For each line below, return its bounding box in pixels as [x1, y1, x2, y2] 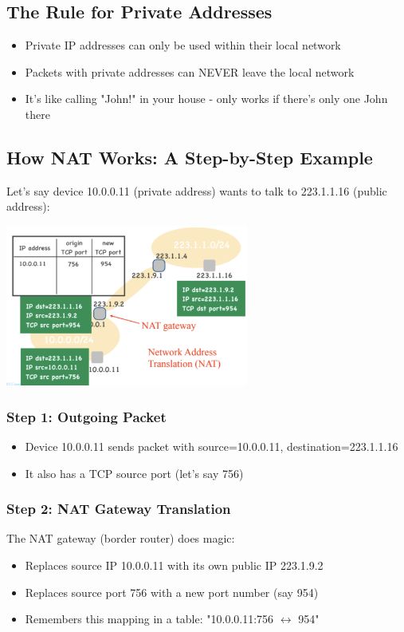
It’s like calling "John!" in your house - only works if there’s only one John [25, 90, 388, 107]
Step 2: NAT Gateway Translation [6, 499, 231, 519]
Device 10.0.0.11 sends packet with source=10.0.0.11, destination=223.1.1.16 [25, 437, 398, 454]
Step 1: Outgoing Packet [6, 406, 167, 426]
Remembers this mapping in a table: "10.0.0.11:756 [25, 610, 274, 627]
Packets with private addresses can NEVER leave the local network [25, 63, 355, 80]
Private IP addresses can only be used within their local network [25, 37, 341, 53]
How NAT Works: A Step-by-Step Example [6, 144, 373, 169]
